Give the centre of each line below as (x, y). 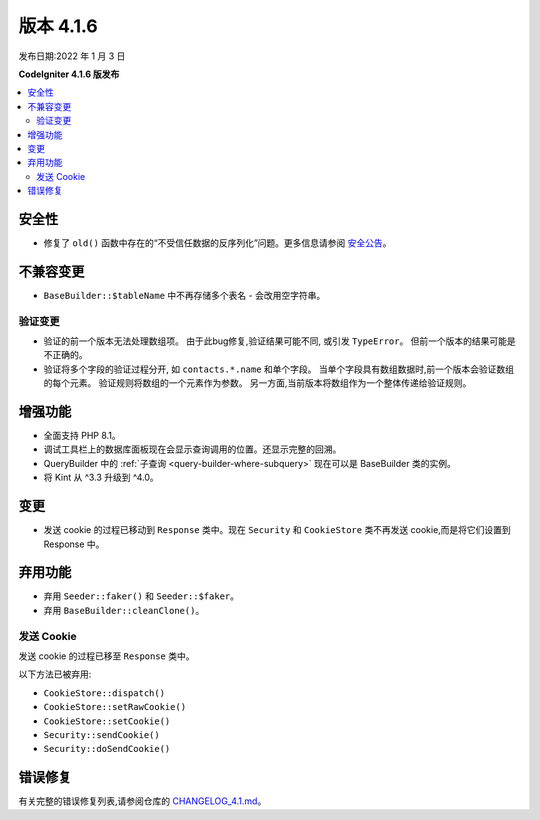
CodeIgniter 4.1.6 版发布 (69, 74)
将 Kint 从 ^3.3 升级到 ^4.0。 (101, 477)
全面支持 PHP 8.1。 (82, 436)
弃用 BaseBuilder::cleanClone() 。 (124, 610)
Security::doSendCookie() (107, 749)
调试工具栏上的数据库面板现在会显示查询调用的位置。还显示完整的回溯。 (192, 449)
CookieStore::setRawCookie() (115, 707)
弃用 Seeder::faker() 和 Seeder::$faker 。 (141, 596)
